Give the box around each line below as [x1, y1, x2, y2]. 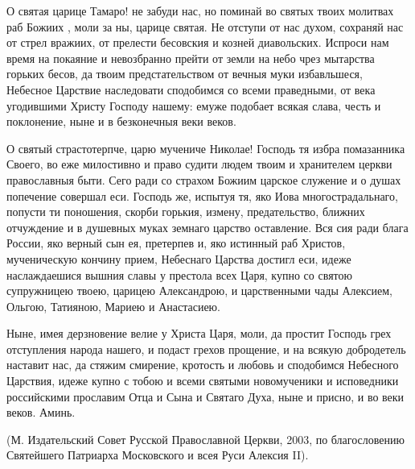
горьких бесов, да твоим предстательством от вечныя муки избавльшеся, [6, 65, 363, 82]
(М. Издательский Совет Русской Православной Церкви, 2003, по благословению [6, 430, 405, 447]
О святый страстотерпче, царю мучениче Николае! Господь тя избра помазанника [6, 139, 405, 156]
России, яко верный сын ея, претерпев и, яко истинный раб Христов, [6, 234, 346, 251]
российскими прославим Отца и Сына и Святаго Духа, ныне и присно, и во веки [6, 388, 405, 405]
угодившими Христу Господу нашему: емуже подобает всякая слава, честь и [6, 97, 381, 114]
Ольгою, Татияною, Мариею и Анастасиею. [6, 297, 220, 314]
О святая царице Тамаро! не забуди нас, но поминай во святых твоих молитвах [6, 2, 394, 19]
